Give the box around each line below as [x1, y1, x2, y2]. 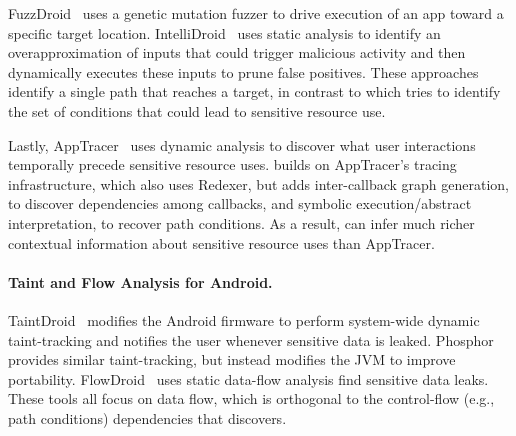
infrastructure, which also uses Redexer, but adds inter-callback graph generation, [8, 173, 509, 194]
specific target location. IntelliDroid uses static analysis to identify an [8, 22, 441, 43]
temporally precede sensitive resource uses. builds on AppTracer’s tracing [8, 154, 457, 175]
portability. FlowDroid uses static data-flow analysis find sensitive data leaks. [8, 368, 489, 389]
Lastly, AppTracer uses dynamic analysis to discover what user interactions [8, 134, 476, 155]
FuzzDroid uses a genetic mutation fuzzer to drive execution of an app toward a [8, 3, 504, 23]
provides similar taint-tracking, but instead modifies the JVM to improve [8, 349, 456, 370]
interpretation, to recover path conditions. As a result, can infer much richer [8, 212, 475, 233]
